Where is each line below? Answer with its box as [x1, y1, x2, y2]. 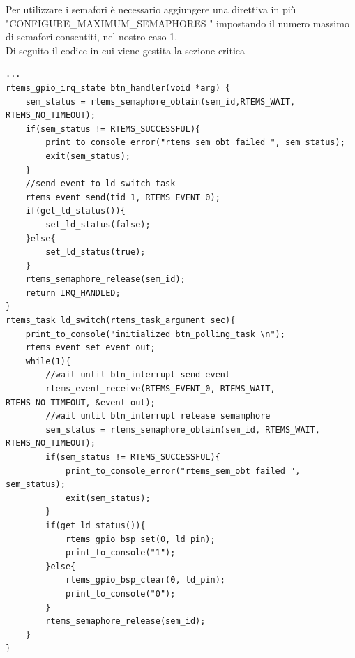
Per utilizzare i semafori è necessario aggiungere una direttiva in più [6, 2, 296, 16]
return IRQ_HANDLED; [25, 287, 121, 298]
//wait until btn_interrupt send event [45, 370, 231, 380]
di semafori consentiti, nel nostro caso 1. [6, 29, 178, 44]
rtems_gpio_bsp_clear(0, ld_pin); [65, 575, 225, 585]
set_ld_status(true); [45, 247, 146, 257]
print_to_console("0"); [65, 588, 176, 599]
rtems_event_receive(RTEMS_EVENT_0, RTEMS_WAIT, [45, 384, 275, 394]
